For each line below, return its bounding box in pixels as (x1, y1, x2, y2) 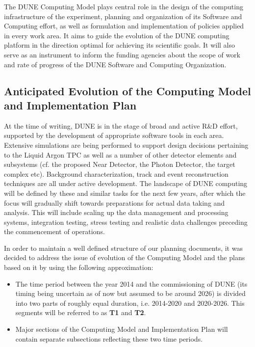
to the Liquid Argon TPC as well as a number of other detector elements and (4, 149, 237, 160)
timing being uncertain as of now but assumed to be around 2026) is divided (15, 288, 246, 298)
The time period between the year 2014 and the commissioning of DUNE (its (15, 278, 248, 289)
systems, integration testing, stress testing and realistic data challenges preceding (4, 216, 248, 227)
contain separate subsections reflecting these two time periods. (15, 333, 203, 344)
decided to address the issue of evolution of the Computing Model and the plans (4, 252, 245, 263)
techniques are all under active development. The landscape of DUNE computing (4, 178, 248, 188)
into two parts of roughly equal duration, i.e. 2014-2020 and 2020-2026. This (15, 297, 245, 308)
